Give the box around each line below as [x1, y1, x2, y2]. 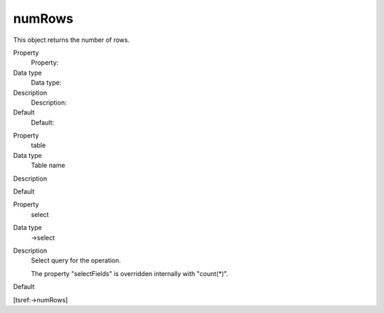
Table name [31, 161, 65, 170]
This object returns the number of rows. [13, 36, 130, 44]
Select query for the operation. [31, 256, 121, 265]
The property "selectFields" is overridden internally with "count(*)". [31, 269, 229, 277]
